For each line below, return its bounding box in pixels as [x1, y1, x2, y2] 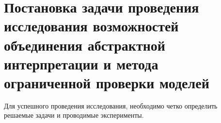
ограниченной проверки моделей [4, 72, 209, 92]
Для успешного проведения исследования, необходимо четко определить [4, 100, 218, 110]
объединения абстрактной [4, 35, 165, 55]
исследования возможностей [4, 16, 179, 36]
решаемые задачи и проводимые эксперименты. [4, 110, 144, 120]
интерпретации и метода [4, 54, 158, 73]
